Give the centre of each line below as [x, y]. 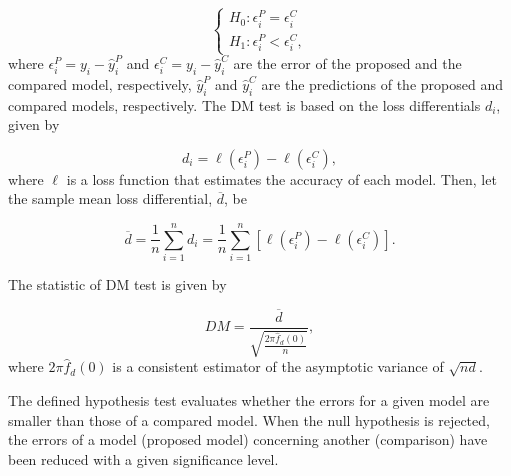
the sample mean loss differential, [110, 198]
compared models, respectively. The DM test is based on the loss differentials [244, 104]
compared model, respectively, [100, 83]
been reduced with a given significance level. [143, 458]
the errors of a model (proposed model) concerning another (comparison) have [248, 439]
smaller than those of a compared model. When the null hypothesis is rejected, [249, 419]
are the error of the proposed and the [347, 63]
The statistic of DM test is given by [117, 284]
